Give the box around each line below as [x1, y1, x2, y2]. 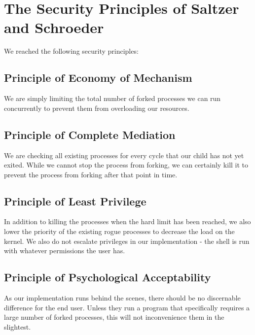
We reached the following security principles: [4, 46, 139, 56]
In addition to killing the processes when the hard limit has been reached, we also [4, 216, 251, 227]
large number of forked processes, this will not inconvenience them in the [4, 312, 224, 322]
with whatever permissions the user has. [4, 245, 125, 256]
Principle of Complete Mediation [4, 127, 176, 142]
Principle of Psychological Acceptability [4, 269, 211, 285]
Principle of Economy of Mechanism [4, 70, 192, 85]
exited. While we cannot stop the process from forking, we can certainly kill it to [4, 160, 249, 170]
